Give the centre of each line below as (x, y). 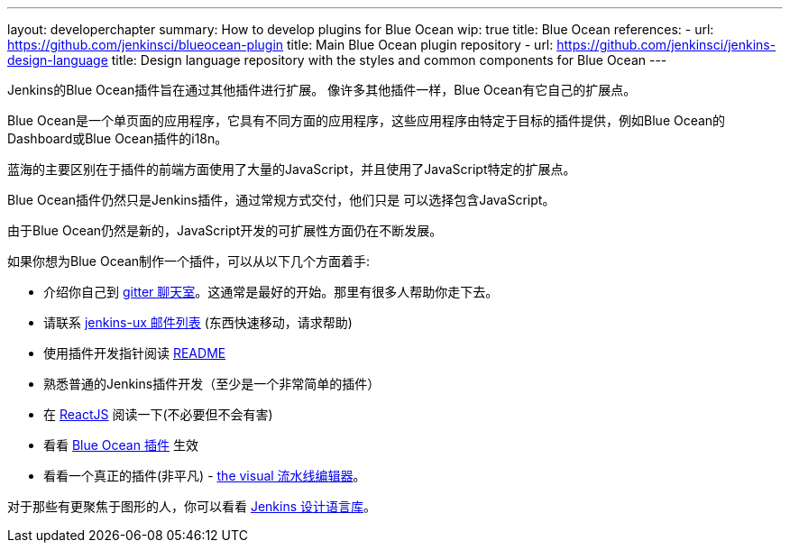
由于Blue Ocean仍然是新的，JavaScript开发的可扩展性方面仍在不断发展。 (225, 230)
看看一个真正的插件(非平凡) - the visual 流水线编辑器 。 (205, 476)
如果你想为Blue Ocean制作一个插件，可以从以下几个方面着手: (189, 261)
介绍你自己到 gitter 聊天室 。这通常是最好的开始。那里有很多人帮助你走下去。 (271, 292)
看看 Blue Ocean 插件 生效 (121, 445)
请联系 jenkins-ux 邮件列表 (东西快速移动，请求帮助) (198, 322)
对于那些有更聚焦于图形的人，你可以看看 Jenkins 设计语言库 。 (192, 506)
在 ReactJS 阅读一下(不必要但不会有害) (158, 414)
